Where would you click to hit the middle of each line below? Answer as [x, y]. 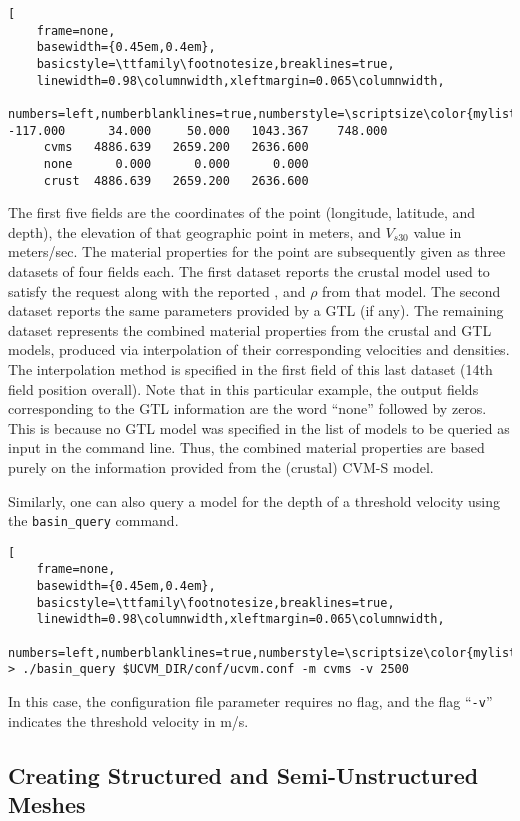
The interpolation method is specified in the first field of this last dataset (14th [250, 368]
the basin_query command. [93, 520]
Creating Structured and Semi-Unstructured [243, 774]
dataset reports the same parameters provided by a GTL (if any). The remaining [256, 310]
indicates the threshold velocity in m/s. [128, 720]
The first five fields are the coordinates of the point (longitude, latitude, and [242, 212]
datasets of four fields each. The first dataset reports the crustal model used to [249, 271]
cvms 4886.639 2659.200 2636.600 [176, 147]
